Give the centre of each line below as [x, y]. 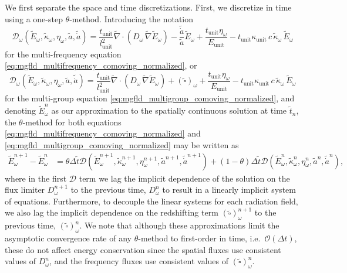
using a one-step [34, 18]
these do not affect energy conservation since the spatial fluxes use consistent [143, 249]
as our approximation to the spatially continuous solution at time [169, 110]
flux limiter [25, 190]
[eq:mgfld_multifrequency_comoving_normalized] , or [101, 65]
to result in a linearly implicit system [229, 190]
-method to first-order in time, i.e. [199, 238]
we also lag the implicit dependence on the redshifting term [112, 212]
